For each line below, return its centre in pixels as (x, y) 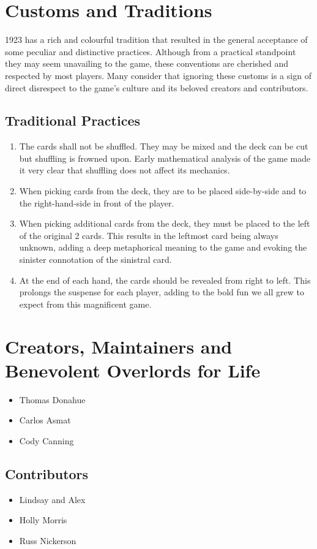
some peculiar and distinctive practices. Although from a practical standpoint (151, 51)
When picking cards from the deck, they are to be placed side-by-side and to (163, 191)
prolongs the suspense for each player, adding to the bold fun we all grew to (162, 292)
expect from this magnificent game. (85, 304)
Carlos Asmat (45, 420)
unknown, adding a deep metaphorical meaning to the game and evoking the (163, 247)
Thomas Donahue (52, 399)
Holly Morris (43, 520)
